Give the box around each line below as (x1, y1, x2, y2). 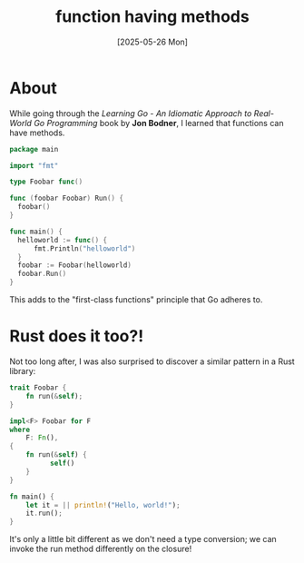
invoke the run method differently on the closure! (9, 543, 192, 555)
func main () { (9, 227, 64, 236)
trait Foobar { (9, 383, 67, 392)
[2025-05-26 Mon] (116, 36, 189, 47)
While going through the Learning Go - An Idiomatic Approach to (9, 107, 252, 119)
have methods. (9, 127, 65, 138)
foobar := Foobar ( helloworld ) (17, 261, 132, 270)
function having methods (55, 6, 250, 27)
